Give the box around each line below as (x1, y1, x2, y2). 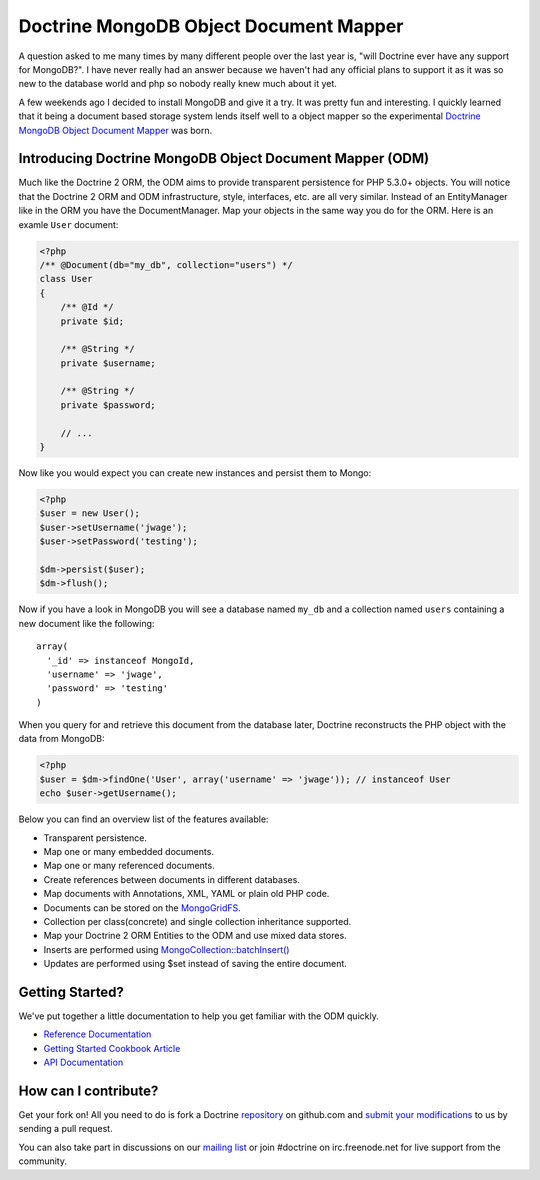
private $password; (60, 399, 157, 410)
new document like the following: (18, 617, 155, 629)
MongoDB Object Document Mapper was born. (18, 124, 213, 136)
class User (39, 273, 93, 285)
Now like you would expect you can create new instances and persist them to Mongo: (18, 467, 372, 479)
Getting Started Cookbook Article (43, 1042, 181, 1054)
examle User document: (18, 218, 119, 230)
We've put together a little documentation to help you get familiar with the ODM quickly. (18, 1010, 379, 1022)
